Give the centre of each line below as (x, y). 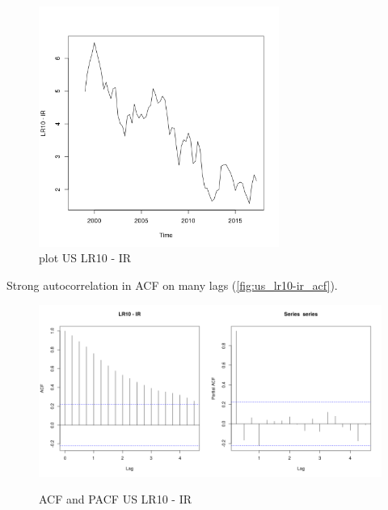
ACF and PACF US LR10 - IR (115, 499)
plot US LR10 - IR (85, 258)
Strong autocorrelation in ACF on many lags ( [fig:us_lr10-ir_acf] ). (172, 285)
